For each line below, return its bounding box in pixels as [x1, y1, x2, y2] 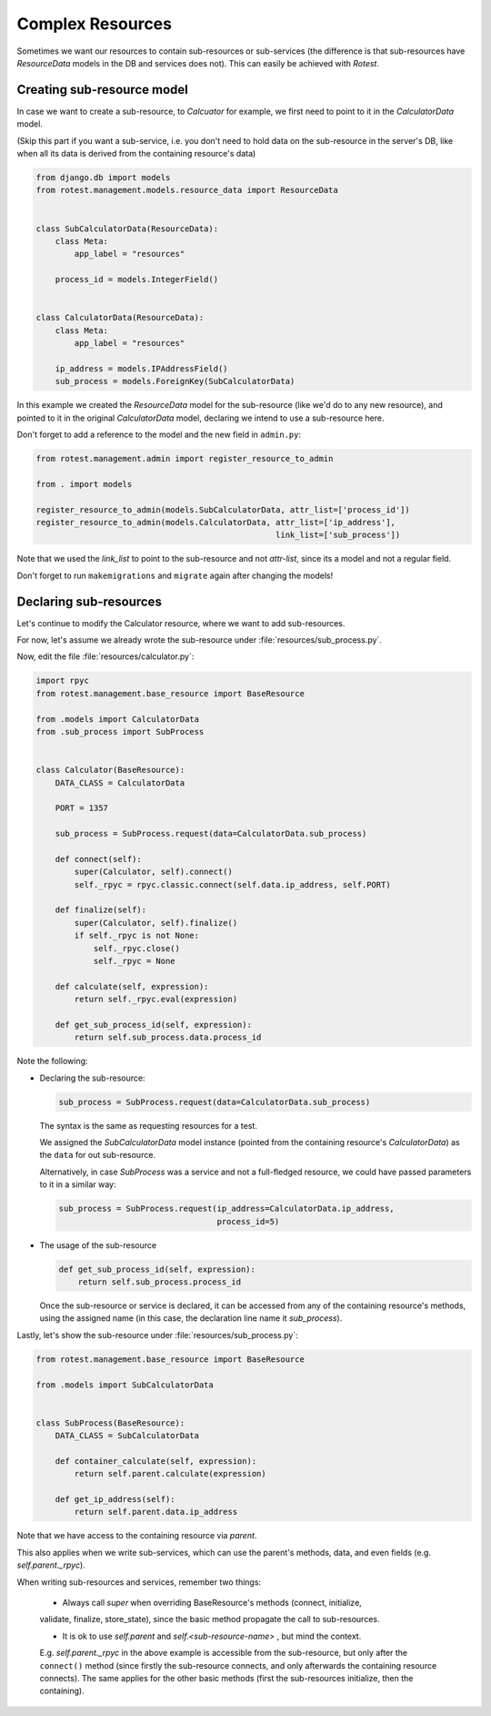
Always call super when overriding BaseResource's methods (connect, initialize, [62, 1597, 363, 1608]
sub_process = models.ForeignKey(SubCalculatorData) [55, 376, 296, 387]
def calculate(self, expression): [55, 981, 209, 991]
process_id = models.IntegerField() [55, 274, 218, 285]
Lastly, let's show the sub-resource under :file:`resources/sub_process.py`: [16, 1329, 299, 1340]
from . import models [35, 479, 133, 489]
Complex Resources [16, 14, 173, 34]
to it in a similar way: [39, 1179, 116, 1190]
